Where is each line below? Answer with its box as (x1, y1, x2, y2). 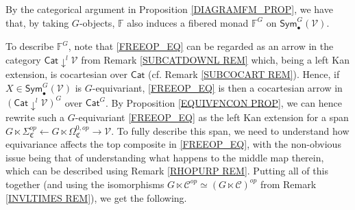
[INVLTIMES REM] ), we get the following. (5, 190, 187, 205)
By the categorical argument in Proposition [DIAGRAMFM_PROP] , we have (5, 2, 333, 16)
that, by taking (5, 15, 69, 29)
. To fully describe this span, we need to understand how (111, 123, 350, 137)
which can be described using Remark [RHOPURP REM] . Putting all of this (5, 163, 328, 178)
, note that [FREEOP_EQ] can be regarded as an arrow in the (68, 39, 334, 53)
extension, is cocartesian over (5, 67, 128, 81)
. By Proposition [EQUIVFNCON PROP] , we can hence (105, 95, 342, 109)
